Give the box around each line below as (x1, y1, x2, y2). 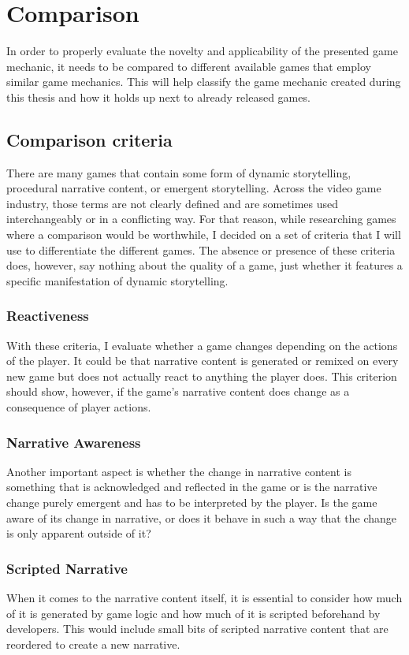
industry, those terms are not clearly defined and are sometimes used (6, 195, 339, 211)
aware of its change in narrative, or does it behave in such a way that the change (6, 509, 397, 526)
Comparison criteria (6, 127, 173, 151)
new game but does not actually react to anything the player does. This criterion (6, 367, 397, 384)
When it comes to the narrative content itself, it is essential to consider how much (6, 590, 403, 606)
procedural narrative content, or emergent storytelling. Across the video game (6, 180, 381, 196)
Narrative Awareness (6, 432, 141, 452)
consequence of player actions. (6, 399, 151, 415)
